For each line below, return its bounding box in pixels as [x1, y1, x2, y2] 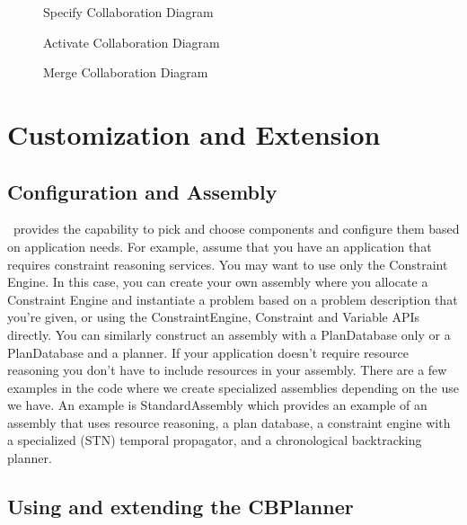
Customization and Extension [7, 115, 381, 152]
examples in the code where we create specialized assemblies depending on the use [7, 378, 459, 396]
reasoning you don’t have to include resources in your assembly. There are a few [7, 360, 447, 379]
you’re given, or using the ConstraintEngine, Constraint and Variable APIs [7, 307, 420, 326]
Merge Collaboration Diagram [43, 63, 208, 82]
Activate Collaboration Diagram [43, 32, 220, 51]
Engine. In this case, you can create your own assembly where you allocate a [7, 272, 428, 291]
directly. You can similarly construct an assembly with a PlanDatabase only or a [7, 325, 451, 343]
